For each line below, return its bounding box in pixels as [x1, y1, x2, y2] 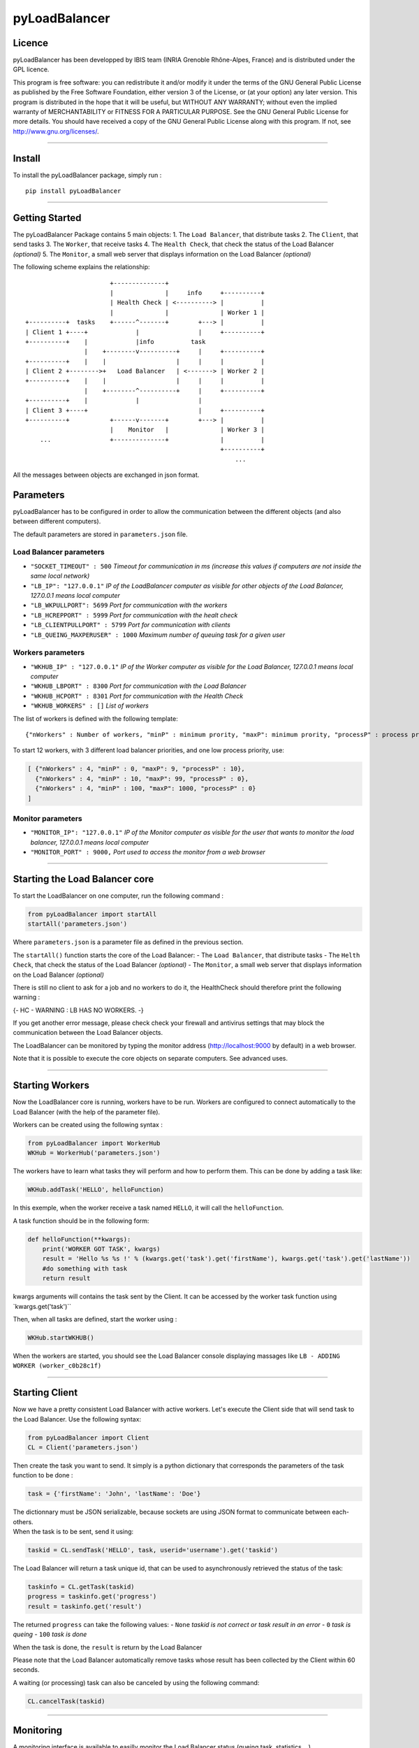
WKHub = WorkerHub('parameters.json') [27, 1149, 161, 1157]
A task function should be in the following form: [13, 1217, 149, 1225]
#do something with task [42, 1264, 128, 1273]
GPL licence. [13, 65, 50, 73]
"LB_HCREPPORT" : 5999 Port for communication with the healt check [30, 610, 238, 619]
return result [42, 1275, 91, 1282]
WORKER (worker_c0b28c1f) [13, 1362, 102, 1370]
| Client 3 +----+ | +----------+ [25, 406, 265, 414]
